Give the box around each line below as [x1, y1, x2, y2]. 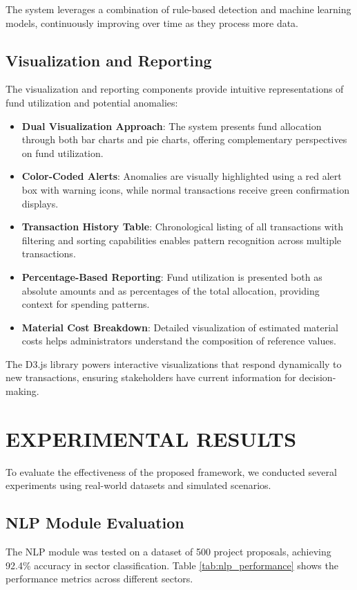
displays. [21, 196, 59, 210]
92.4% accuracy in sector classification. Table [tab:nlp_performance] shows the [6, 557, 338, 572]
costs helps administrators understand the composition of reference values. [21, 333, 336, 348]
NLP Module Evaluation [6, 512, 184, 533]
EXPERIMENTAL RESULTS [6, 424, 297, 452]
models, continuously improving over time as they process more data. [6, 15, 299, 30]
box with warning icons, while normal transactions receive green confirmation [21, 182, 349, 196]
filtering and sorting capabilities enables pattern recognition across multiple [21, 232, 342, 247]
